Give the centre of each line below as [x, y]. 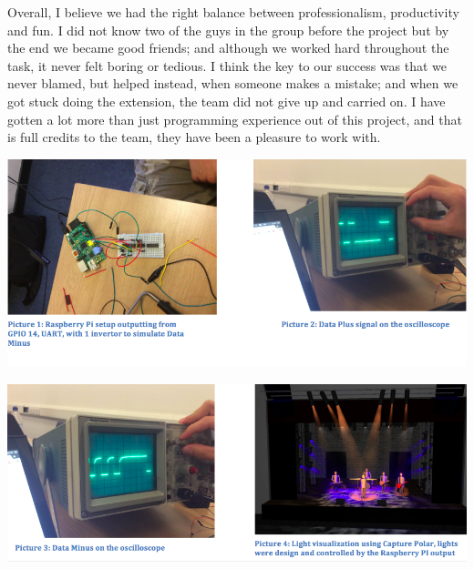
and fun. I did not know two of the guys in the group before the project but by [228, 30]
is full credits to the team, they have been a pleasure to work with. [194, 137]
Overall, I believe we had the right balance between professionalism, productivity [233, 12]
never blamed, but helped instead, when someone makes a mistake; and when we [233, 83]
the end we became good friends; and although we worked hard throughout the [228, 48]
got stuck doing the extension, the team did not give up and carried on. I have [227, 101]
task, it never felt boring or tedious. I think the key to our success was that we [227, 65]
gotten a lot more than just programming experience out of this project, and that [235, 119]
